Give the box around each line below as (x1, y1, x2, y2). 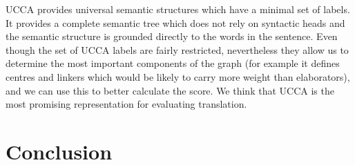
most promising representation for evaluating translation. (6, 97, 247, 111)
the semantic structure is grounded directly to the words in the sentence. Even (6, 29, 338, 43)
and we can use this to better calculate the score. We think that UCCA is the (6, 83, 334, 97)
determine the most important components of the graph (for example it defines (6, 56, 340, 70)
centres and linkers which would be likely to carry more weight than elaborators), (6, 69, 350, 84)
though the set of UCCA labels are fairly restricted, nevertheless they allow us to (6, 42, 349, 57)
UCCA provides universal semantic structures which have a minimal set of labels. (6, 2, 350, 16)
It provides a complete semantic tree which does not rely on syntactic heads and (6, 15, 345, 30)
